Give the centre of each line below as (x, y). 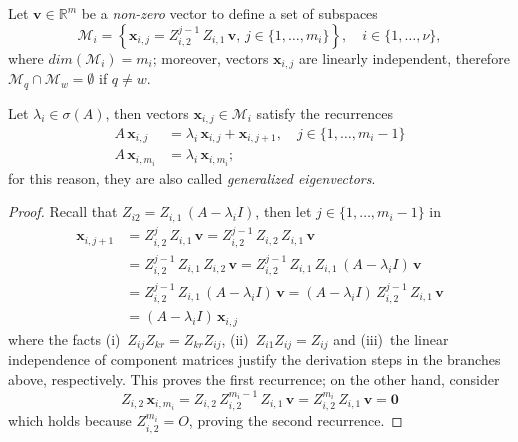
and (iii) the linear (391, 338)
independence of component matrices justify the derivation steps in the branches (254, 359)
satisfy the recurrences (325, 112)
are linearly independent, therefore (404, 57)
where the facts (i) (64, 338)
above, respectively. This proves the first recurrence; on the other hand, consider (254, 378)
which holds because (70, 420)
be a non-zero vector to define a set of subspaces (229, 13)
